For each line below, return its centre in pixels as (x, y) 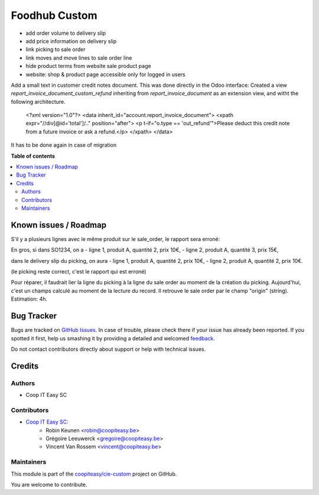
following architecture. (38, 102)
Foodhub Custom (54, 15)
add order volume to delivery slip (66, 33)
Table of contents (33, 156)
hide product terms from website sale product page (88, 66)
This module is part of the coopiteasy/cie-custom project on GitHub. (94, 474)
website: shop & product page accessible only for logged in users (105, 74)
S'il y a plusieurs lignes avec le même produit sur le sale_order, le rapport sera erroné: (115, 239)
